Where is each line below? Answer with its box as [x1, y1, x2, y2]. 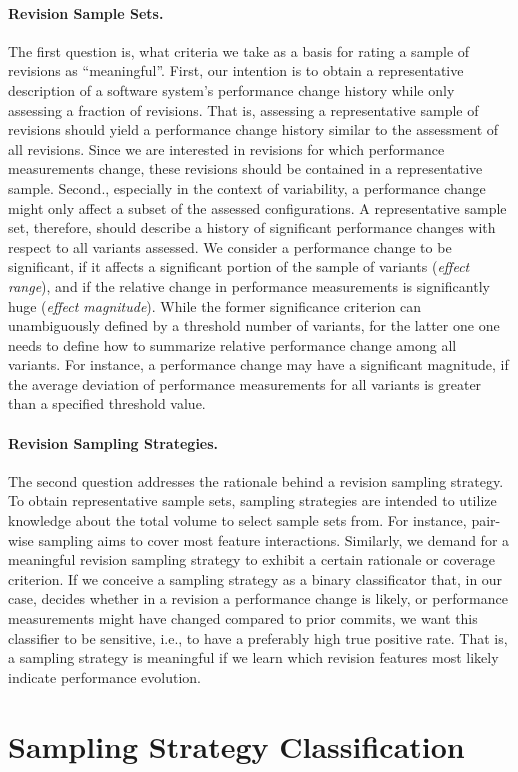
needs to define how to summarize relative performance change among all [8, 334, 457, 355]
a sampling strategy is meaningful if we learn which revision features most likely [8, 647, 499, 668]
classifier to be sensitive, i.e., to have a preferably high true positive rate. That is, [8, 627, 508, 648]
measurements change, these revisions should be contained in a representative [8, 158, 483, 179]
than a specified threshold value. [8, 393, 206, 414]
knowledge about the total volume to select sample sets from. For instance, [8, 510, 467, 531]
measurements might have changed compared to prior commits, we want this [8, 608, 478, 629]
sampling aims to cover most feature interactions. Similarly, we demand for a [38, 529, 510, 550]
